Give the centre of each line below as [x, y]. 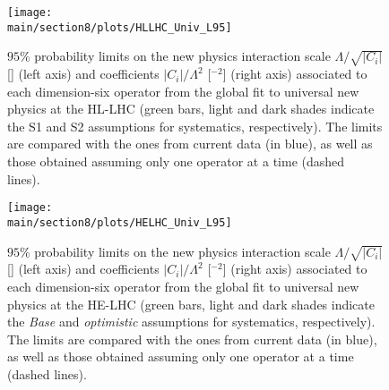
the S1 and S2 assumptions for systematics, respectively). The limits [195, 126]
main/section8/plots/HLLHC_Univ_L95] [120, 27]
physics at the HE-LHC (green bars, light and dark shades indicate [191, 304]
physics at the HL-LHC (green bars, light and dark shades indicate [191, 109]
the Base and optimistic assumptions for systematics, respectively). [191, 322]
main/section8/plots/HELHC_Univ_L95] [120, 222]
